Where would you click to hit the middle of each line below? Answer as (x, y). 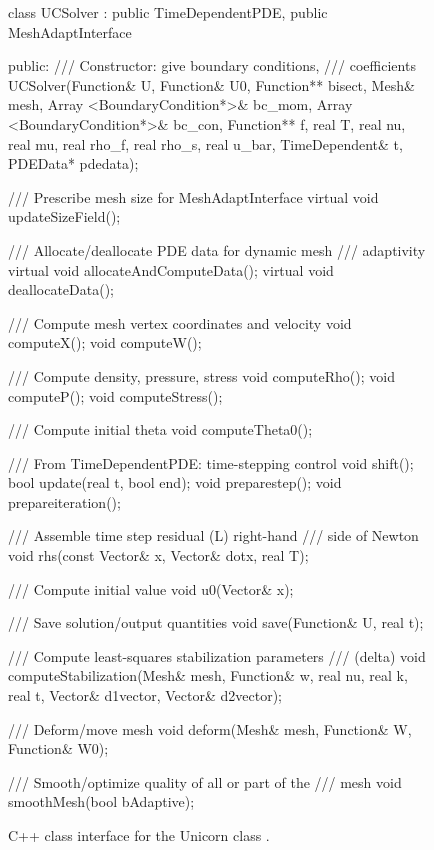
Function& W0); (58, 748)
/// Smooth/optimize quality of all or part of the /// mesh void (205, 781)
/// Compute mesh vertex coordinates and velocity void (180, 322)
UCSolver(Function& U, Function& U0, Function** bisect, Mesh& (211, 84)
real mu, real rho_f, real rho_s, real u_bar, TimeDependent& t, (205, 143)
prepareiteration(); (64, 501)
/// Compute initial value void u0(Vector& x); (151, 588)
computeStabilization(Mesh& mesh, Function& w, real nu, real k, (208, 675)
